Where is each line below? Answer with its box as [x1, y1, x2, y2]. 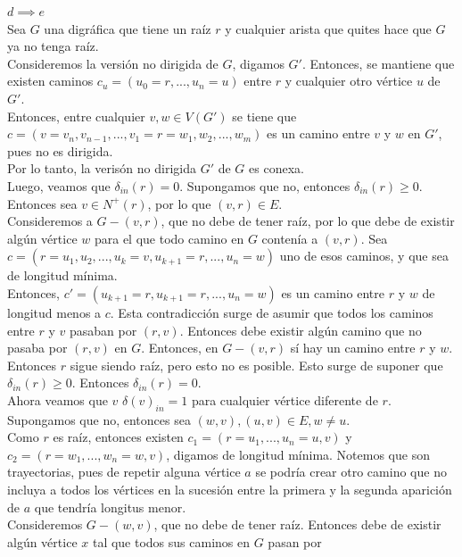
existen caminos [7, 71, 94, 90]
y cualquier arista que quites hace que [225, 19, 432, 37]
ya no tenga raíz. [7, 37, 99, 55]
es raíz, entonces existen [53, 428, 184, 446]
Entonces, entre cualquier [7, 106, 145, 125]
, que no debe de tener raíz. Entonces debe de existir [153, 515, 441, 534]
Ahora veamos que [7, 390, 108, 409]
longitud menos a [7, 303, 102, 321]
